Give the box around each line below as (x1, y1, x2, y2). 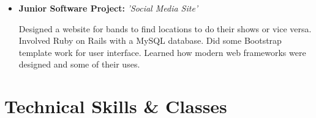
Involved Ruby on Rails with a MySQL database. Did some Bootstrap (18, 34, 282, 47)
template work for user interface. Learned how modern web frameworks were (18, 46, 306, 58)
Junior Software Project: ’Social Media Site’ (18, 2, 198, 14)
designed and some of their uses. (18, 58, 140, 71)
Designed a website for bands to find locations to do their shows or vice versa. (18, 22, 312, 35)
